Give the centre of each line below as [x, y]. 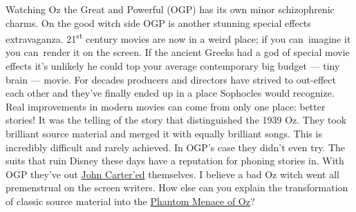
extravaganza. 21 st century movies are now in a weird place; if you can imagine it [178, 38]
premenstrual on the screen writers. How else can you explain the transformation [177, 187]
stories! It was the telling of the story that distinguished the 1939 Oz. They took [176, 120]
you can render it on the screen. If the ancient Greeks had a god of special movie [178, 52]
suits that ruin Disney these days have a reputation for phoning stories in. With [175, 161]
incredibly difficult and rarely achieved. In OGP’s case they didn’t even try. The [176, 147]
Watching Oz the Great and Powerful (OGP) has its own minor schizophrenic [170, 9]
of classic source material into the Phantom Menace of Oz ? [130, 201]
